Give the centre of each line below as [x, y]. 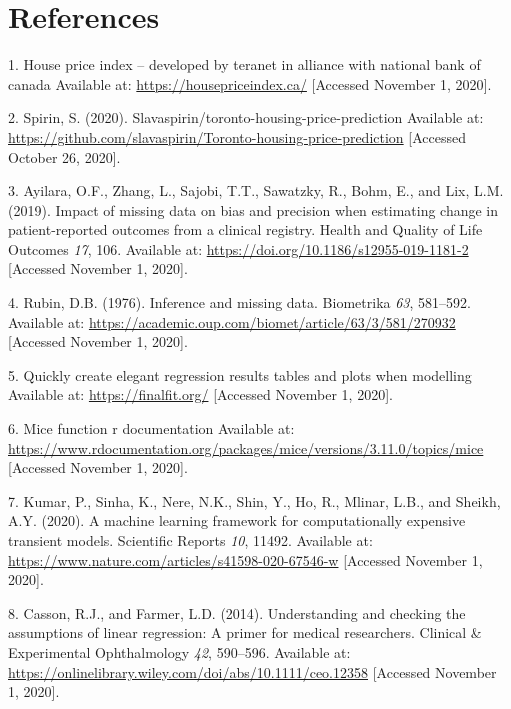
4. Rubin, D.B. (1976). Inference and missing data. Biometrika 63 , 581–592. [239, 302]
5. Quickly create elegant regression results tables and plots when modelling [240, 374]
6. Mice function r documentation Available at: [151, 428]
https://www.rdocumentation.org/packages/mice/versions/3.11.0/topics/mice [246, 447]
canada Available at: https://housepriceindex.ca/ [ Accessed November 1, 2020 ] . [250, 83]
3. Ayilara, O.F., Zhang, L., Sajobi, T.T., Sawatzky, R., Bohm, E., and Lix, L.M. [256, 190]
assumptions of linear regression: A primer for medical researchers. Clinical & [245, 632]
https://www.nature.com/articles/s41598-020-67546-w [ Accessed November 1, [245, 559]
